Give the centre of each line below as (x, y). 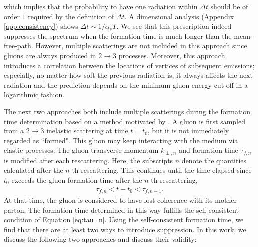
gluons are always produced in (50, 55)
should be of (229, 6)
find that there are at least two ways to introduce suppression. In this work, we (125, 229)
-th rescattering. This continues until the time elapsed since (160, 170)
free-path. (19, 46)
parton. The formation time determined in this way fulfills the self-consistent (121, 209)
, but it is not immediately (188, 131)
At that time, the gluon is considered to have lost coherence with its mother (120, 200)
